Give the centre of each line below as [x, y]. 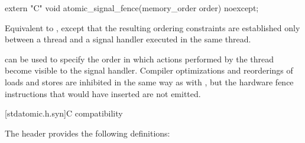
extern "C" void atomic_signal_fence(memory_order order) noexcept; [132, 8]
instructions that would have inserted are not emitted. [103, 93]
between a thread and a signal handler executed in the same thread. [128, 39]
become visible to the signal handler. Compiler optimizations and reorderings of [149, 70]
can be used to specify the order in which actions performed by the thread [139, 59]
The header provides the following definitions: [87, 133]
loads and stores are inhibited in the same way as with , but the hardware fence [149, 82]
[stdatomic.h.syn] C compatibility [64, 113]
